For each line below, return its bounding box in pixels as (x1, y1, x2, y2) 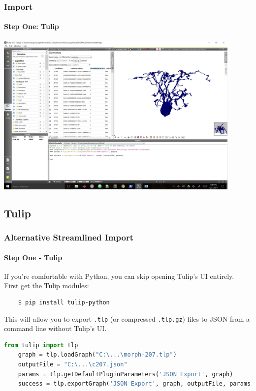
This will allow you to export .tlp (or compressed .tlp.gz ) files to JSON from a (4, 313, 250, 324)
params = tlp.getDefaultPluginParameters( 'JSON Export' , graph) (18, 370, 233, 378)
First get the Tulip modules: (4, 280, 89, 291)
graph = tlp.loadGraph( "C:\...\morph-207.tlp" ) (18, 351, 177, 359)
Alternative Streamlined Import (4, 231, 133, 243)
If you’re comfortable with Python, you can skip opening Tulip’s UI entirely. (4, 271, 234, 281)
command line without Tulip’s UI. (4, 323, 107, 333)
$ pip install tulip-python (18, 299, 110, 306)
